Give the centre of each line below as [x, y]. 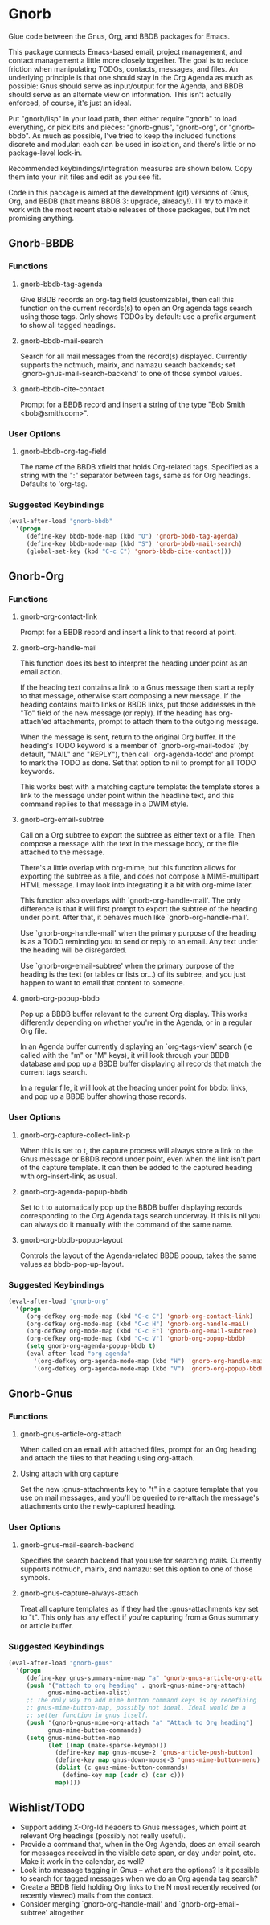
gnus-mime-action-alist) [89, 1693]
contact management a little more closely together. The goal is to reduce [129, 60]
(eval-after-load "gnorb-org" [59, 1301]
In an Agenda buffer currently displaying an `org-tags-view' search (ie [136, 1046]
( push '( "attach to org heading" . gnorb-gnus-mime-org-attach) [136, 1685]
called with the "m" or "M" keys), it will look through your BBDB [125, 1055]
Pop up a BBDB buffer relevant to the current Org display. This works [134, 1014]
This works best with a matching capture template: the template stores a [139, 787]
